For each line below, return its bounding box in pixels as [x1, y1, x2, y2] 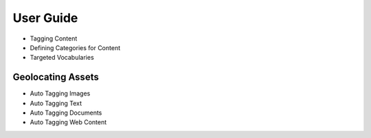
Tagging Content [30, 34, 78, 43]
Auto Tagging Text [30, 99, 82, 107]
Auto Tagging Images [30, 89, 91, 97]
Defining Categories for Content [30, 43, 120, 51]
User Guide [12, 10, 78, 25]
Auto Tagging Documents [30, 108, 102, 117]
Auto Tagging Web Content [30, 118, 107, 126]
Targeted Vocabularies [30, 54, 94, 62]
